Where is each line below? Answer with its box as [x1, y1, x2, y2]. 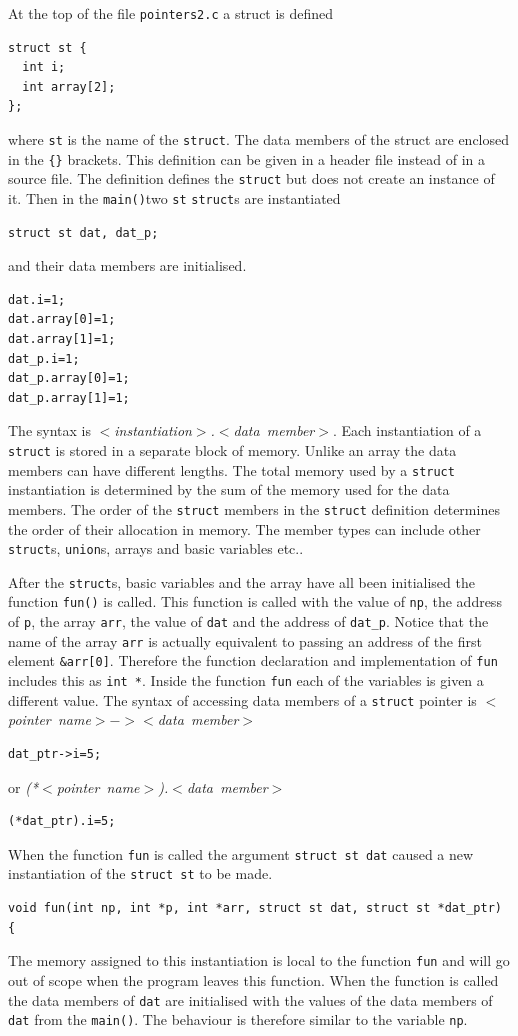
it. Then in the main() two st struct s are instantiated [8, 188, 341, 208]
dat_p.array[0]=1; [8, 371, 130, 386]
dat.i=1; [8, 292, 66, 307]
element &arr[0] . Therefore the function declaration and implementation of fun [8, 650, 498, 671]
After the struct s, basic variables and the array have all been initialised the [8, 571, 475, 592]
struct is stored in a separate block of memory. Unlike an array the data [8, 440, 457, 460]
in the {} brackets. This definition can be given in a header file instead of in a [8, 148, 486, 169]
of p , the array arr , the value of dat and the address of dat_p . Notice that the [8, 611, 489, 632]
